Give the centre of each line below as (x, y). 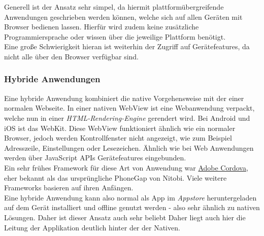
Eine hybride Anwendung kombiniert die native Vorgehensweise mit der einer (124, 98)
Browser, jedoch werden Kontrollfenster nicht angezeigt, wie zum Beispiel (118, 138)
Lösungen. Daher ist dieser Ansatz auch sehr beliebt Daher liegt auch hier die (125, 217)
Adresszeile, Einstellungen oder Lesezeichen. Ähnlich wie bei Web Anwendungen (129, 147)
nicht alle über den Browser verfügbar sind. (72, 56)
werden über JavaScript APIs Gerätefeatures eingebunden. (95, 158)
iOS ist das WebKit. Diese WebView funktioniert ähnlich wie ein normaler (120, 128)
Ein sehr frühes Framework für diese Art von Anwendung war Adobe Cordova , (126, 167)
